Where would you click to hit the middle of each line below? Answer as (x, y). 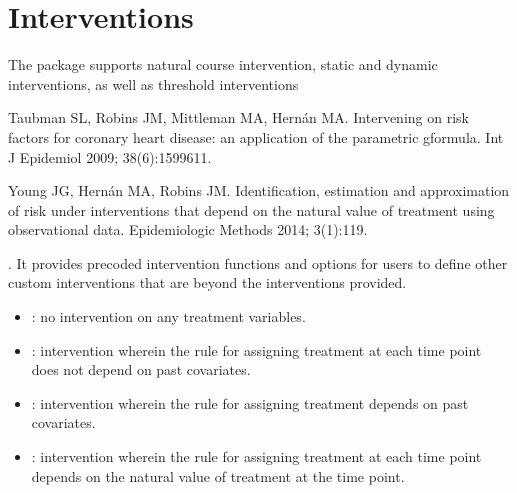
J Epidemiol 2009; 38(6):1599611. (110, 156)
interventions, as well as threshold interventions (153, 83)
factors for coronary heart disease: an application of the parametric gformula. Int (256, 136)
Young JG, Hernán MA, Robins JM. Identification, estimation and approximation (259, 190)
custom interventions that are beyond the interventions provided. (207, 282)
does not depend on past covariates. (141, 369)
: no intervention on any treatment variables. (168, 316)
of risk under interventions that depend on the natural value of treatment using (251, 209)
